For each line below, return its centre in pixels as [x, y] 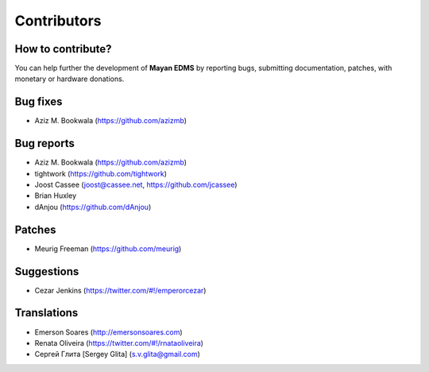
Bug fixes [39, 102]
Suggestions [47, 271]
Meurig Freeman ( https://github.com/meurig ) [108, 248]
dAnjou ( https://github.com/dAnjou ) [93, 207]
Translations [46, 313]
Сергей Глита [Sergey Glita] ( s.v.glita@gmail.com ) [117, 355]
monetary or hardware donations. [70, 79]
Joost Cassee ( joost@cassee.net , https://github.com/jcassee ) [136, 185]
